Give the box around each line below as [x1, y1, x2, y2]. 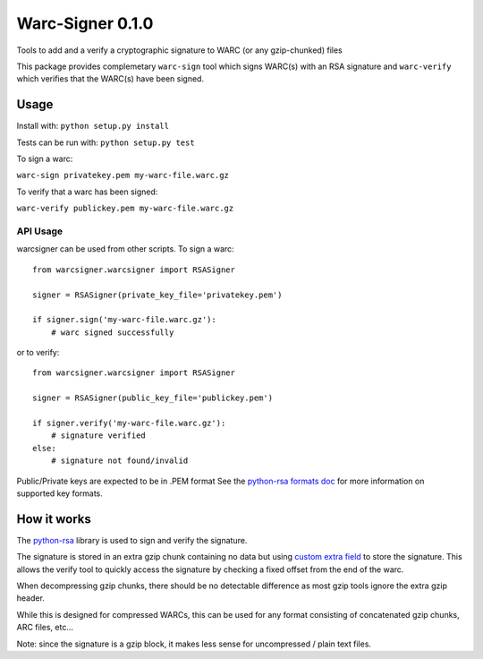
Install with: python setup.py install [16, 121, 170, 132]
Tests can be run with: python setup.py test [16, 137, 196, 148]
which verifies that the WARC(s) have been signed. [16, 73, 205, 84]
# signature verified [50, 431, 147, 441]
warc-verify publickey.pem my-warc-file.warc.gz [16, 203, 234, 214]
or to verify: [16, 347, 60, 358]
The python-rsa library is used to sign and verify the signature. [16, 535, 248, 545]
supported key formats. [16, 488, 103, 499]
